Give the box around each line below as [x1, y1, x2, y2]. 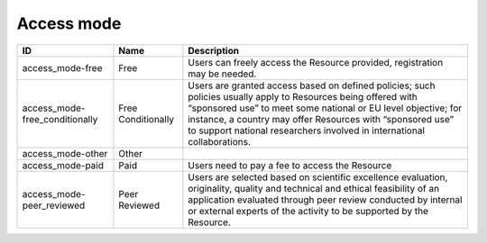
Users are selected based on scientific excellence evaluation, [188, 171, 448, 184]
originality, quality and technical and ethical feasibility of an [188, 182, 440, 194]
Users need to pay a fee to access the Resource [188, 158, 392, 171]
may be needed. [188, 67, 257, 80]
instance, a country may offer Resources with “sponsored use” [188, 112, 455, 125]
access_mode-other [22, 147, 108, 159]
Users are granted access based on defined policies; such [188, 79, 436, 92]
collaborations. [188, 135, 252, 148]
